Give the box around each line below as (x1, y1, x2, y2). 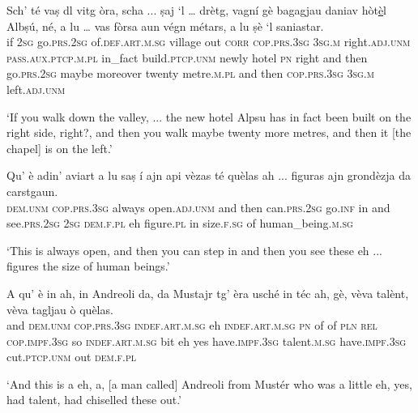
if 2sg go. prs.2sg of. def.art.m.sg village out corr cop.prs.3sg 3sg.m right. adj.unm (6, 33, 411, 50)
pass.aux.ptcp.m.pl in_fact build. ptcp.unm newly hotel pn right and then (6, 49, 368, 66)
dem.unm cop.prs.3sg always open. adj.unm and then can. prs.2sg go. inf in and (6, 198, 390, 215)
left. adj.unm (6, 80, 66, 97)
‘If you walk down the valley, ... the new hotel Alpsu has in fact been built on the (6, 108, 412, 125)
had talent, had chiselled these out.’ (6, 391, 181, 408)
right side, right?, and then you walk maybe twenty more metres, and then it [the (6, 124, 412, 141)
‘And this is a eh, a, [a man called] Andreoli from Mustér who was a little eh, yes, (6, 375, 412, 392)
